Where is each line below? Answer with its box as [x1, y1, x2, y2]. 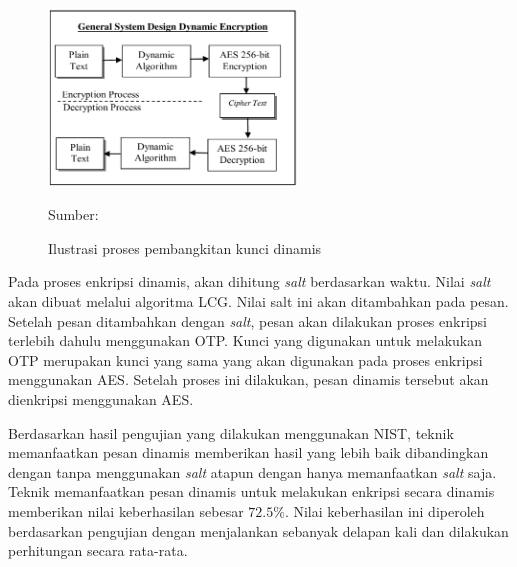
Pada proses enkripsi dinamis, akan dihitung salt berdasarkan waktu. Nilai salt [8, 271, 491, 292]
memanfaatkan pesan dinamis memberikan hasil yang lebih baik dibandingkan [8, 442, 489, 463]
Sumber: [48, 204, 99, 225]
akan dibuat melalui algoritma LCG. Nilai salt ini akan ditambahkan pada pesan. [8, 291, 509, 311]
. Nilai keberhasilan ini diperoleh [284, 500, 485, 521]
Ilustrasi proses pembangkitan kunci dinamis [48, 237, 322, 258]
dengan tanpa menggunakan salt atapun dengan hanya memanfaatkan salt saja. [8, 461, 497, 482]
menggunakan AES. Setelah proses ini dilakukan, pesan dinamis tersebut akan [8, 369, 489, 390]
